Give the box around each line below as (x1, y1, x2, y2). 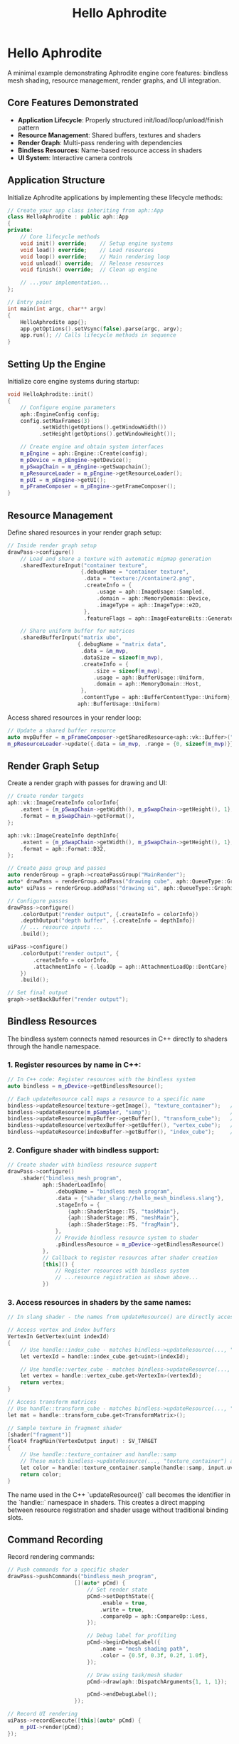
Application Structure (7, 174, 105, 187)
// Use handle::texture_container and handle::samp (20, 1451, 176, 1459)
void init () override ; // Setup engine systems (20, 240, 174, 247)
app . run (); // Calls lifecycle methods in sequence (20, 332, 176, 339)
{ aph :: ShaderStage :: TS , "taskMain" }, (68, 1208, 180, 1215)
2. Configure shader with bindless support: (7, 1145, 159, 1155)
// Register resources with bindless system (55, 1267, 190, 1275)
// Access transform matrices (7, 1399, 97, 1406)
